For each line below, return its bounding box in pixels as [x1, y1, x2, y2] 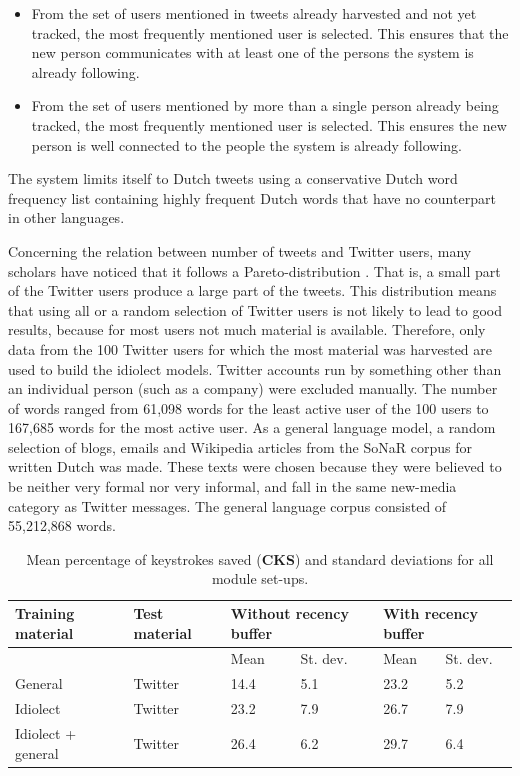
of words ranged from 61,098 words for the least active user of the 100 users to [8, 397, 489, 418]
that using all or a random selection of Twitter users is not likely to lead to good [8, 299, 503, 320]
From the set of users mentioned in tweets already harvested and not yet [31, 3, 477, 23]
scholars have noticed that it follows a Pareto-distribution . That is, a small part [8, 260, 501, 281]
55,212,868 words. [8, 515, 116, 536]
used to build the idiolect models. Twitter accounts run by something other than [8, 358, 502, 379]
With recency [383, 603, 478, 624]
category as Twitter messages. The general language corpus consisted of [8, 495, 447, 516]
